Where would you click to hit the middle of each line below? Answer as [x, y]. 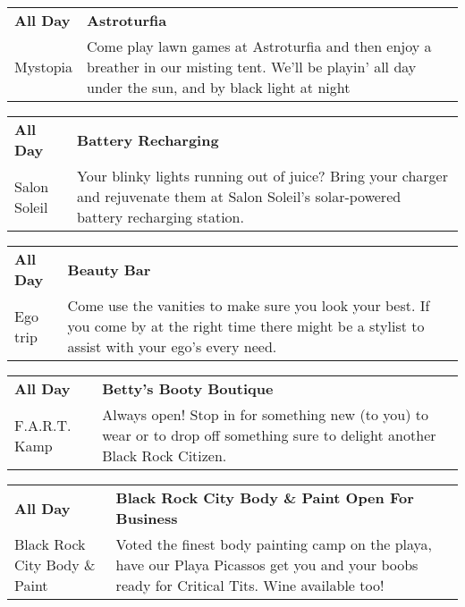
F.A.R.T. [43, 425]
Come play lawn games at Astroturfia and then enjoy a [259, 46]
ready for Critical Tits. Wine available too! [250, 585]
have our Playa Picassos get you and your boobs [267, 565]
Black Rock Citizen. [165, 455]
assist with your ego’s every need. [172, 346]
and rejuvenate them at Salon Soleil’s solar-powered [239, 196]
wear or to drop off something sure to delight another [269, 435]
